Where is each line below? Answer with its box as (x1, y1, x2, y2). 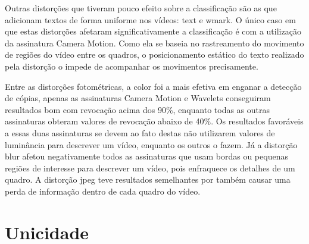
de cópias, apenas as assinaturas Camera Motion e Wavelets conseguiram (5, 92, 271, 104)
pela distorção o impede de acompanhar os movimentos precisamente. (5, 60, 258, 72)
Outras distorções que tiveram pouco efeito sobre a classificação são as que (5, 2, 277, 14)
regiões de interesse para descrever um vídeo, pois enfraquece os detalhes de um (5, 161, 295, 174)
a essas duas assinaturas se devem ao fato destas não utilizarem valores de (5, 126, 275, 139)
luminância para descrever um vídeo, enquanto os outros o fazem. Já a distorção (5, 138, 298, 151)
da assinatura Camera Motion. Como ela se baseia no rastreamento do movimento (5, 36, 304, 49)
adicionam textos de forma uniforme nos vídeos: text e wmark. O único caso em (5, 13, 296, 26)
